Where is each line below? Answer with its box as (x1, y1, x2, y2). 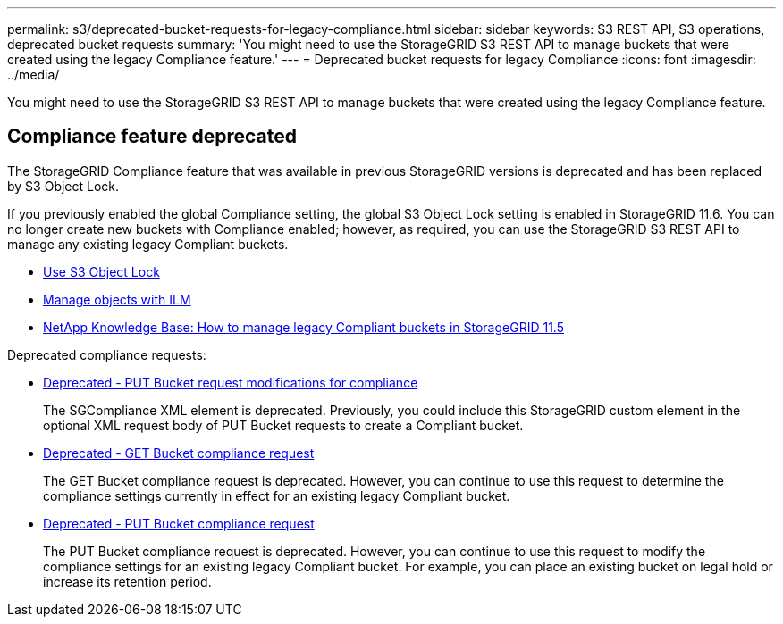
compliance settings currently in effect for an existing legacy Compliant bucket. (43, 487, 510, 503)
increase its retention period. (43, 573, 212, 589)
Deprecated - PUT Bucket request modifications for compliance (43, 374, 418, 390)
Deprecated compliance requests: (7, 346, 206, 362)
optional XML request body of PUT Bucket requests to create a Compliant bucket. (43, 417, 524, 433)
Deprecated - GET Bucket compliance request (43, 445, 315, 461)
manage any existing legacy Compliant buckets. (7, 236, 289, 252)
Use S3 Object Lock (43, 263, 160, 279)
